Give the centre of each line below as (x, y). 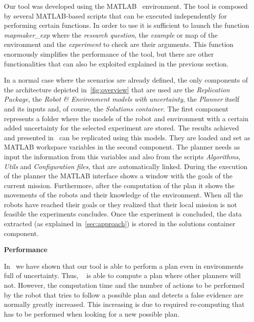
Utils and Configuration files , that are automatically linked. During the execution (126, 166)
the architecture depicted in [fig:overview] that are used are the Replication (117, 89)
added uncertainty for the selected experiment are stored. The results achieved (122, 128)
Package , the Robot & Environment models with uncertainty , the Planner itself (122, 99)
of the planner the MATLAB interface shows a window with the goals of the (118, 176)
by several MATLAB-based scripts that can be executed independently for (115, 15)
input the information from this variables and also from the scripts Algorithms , (122, 156)
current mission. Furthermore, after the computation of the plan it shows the (119, 185)
